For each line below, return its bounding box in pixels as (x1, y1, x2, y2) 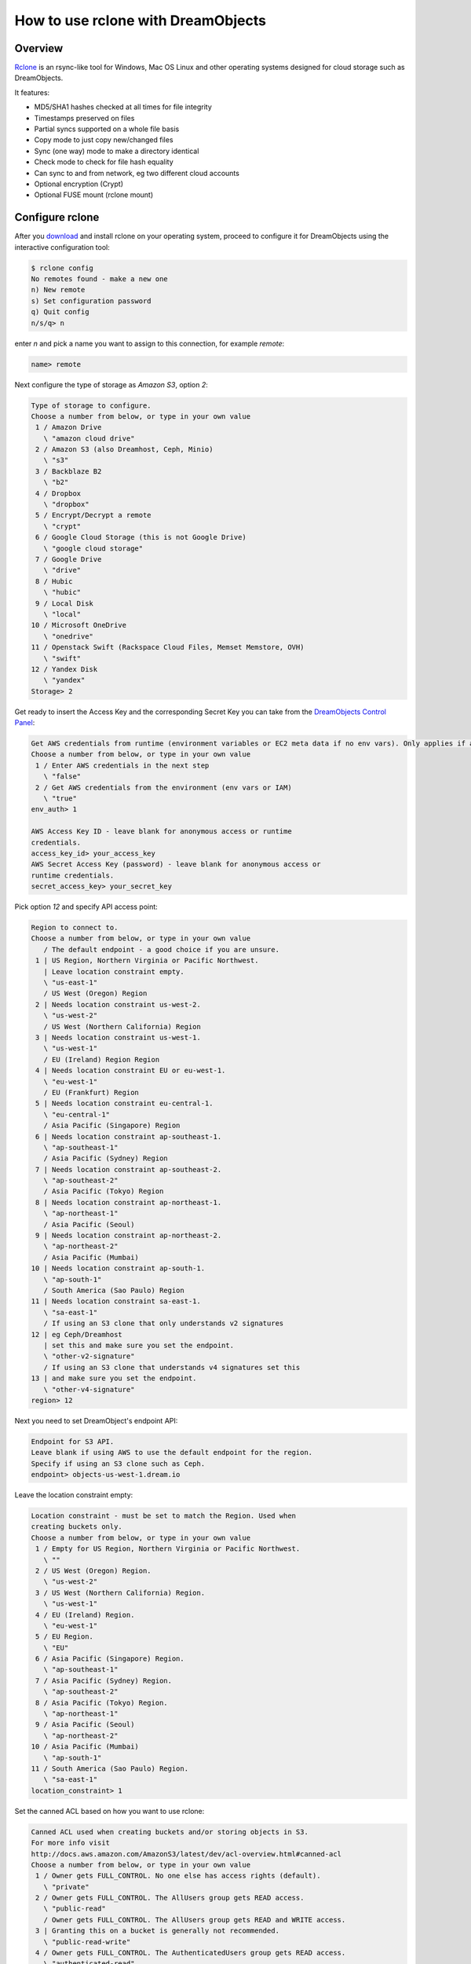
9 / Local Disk (35, 599, 94, 608)
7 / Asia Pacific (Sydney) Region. (35, 1676, 173, 1685)
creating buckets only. (31, 1522, 123, 1531)
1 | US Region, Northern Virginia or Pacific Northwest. (35, 956, 259, 966)
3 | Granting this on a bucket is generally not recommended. (35, 1926, 280, 1936)
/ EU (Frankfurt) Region (43, 1088, 139, 1097)
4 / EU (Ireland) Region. (35, 1610, 135, 1619)
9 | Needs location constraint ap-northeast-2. (35, 1231, 222, 1240)
